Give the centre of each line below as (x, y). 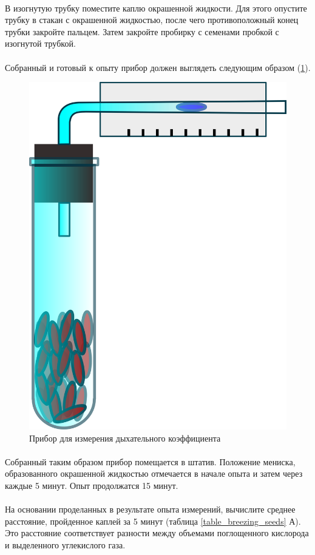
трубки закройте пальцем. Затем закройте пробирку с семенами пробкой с (142, 31)
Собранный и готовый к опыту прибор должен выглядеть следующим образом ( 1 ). (158, 67)
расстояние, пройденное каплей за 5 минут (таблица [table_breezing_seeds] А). (153, 521)
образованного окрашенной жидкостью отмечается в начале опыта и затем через (154, 473)
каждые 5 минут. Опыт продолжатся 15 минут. (92, 485)
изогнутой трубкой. (40, 43)
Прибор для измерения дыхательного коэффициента (125, 438)
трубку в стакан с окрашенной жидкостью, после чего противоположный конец (152, 20)
